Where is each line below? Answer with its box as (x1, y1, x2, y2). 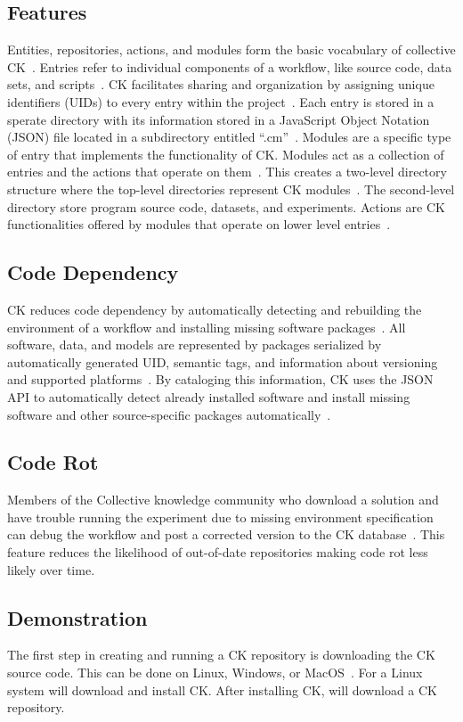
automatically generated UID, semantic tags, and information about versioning (7, 352, 438, 371)
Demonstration (7, 603, 148, 631)
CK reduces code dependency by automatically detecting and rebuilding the (7, 299, 422, 318)
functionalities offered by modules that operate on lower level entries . (7, 215, 391, 234)
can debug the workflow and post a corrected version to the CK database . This (7, 525, 445, 544)
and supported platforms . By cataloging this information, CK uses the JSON (7, 370, 434, 389)
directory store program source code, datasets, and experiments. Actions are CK (7, 197, 445, 216)
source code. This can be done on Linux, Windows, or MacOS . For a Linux (7, 663, 423, 682)
